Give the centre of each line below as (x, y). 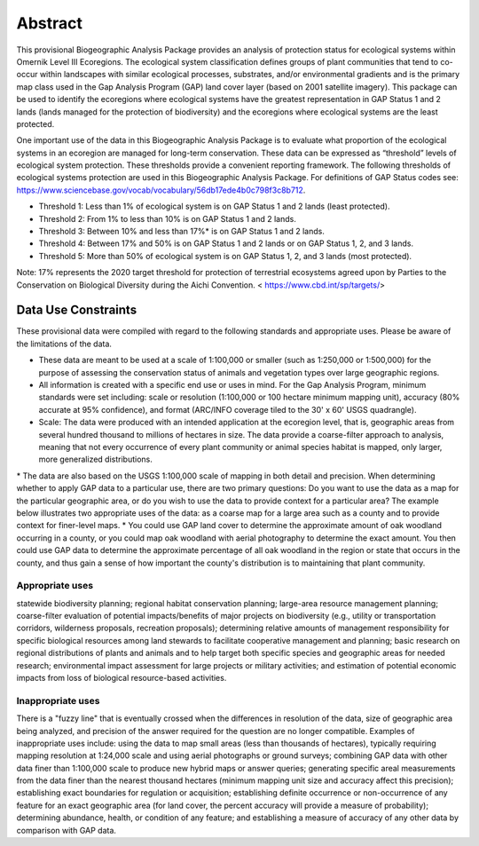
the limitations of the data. (64, 344)
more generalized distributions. (95, 459)
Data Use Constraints (77, 310)
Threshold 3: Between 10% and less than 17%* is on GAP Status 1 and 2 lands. (182, 232)
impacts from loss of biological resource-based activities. (122, 678)
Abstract (50, 23)
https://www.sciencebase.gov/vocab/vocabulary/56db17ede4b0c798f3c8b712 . (161, 190)
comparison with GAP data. (67, 830)
